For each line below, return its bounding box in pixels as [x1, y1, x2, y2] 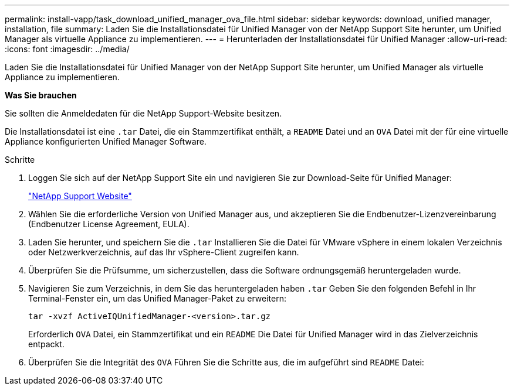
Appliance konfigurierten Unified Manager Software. [5, 136, 207, 146]
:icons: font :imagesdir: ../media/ [5, 44, 130, 54]
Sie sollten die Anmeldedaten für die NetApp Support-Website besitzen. [5, 108, 282, 118]
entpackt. [28, 339, 65, 349]
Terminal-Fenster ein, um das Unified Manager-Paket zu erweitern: [28, 293, 286, 303]
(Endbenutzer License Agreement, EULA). [28, 219, 190, 229]
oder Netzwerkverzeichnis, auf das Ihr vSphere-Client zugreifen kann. [28, 247, 299, 257]
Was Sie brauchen [5, 90, 77, 100]
